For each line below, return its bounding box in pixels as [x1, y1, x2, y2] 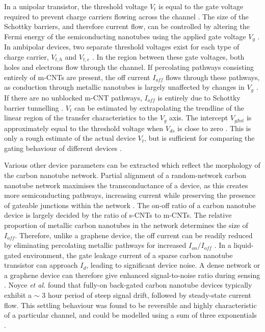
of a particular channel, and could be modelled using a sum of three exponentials [4, 310, 257, 320]
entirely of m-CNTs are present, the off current [4, 71, 150, 82]
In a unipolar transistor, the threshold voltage [4, 1, 148, 11]
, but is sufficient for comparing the [144, 133, 255, 143]
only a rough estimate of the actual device [4, 133, 136, 143]
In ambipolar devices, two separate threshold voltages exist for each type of [4, 41, 240, 52]
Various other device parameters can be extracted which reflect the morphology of [4, 160, 260, 170]
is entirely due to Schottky [157, 92, 241, 103]
